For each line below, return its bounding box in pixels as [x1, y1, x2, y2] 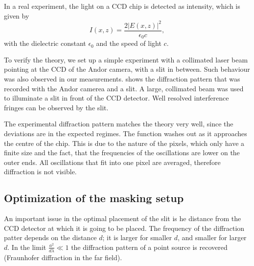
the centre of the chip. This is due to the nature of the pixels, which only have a [4, 138, 245, 148]
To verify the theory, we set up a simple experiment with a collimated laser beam [4, 54, 248, 64]
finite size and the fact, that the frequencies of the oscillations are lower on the [4, 147, 240, 158]
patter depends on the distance [4, 232, 97, 243]
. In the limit [7, 242, 46, 252]
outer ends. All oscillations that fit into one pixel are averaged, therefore [4, 157, 221, 167]
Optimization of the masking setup [4, 190, 184, 205]
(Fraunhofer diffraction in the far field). [4, 252, 122, 262]
